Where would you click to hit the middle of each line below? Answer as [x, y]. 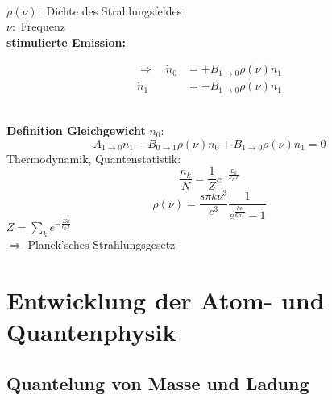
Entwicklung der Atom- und [166, 299]
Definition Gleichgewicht [76, 131]
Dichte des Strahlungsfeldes [114, 10]
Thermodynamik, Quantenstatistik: [94, 158]
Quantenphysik [91, 331]
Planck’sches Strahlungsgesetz [102, 244]
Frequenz [43, 26]
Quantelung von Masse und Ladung [158, 383]
